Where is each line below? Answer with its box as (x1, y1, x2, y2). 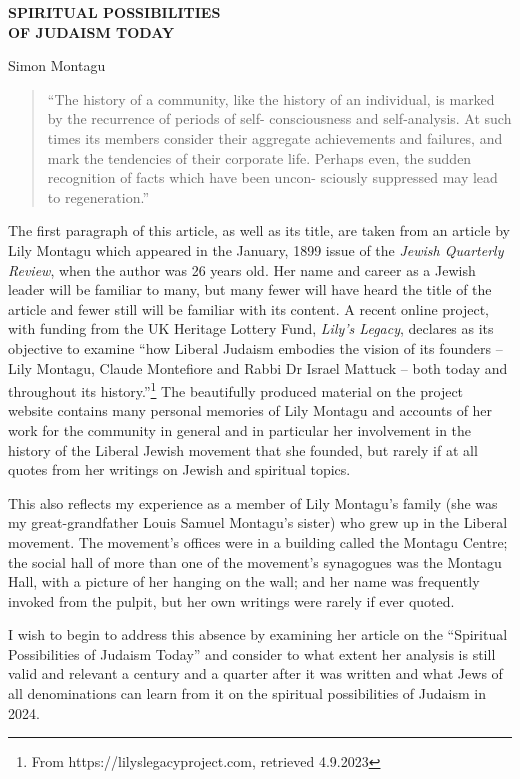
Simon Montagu (8, 55, 106, 76)
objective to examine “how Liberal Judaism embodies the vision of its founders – (8, 337, 503, 358)
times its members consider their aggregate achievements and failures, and (47, 127, 503, 148)
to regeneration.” (47, 186, 149, 207)
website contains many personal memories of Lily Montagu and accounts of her (8, 400, 493, 421)
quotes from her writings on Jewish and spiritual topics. (8, 459, 351, 480)
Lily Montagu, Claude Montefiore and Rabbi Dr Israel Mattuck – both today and (8, 357, 508, 378)
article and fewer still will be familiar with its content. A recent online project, (8, 298, 490, 319)
